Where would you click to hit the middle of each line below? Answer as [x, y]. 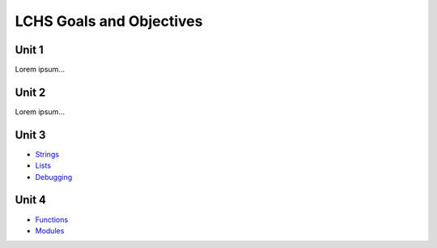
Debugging [54, 177]
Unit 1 [29, 50]
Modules [50, 230]
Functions [52, 220]
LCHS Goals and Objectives [109, 21]
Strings [47, 154]
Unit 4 [31, 200]
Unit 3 [30, 135]
